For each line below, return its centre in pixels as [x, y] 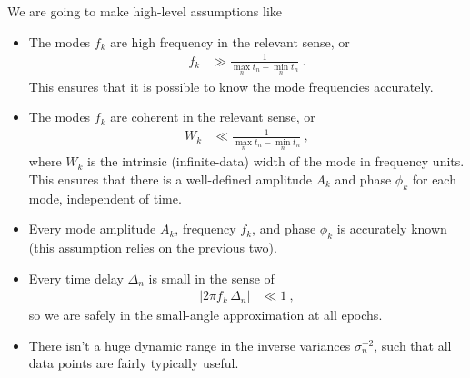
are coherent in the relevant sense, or [213, 117]
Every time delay [76, 278]
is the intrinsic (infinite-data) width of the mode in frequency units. [276, 161]
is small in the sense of [211, 278]
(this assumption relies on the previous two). [153, 247]
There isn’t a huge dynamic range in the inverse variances [190, 345]
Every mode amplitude [92, 229]
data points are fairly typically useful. [134, 363]
